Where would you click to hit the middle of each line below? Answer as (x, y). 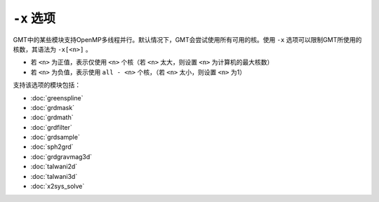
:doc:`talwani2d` (54, 167)
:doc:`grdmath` (52, 117)
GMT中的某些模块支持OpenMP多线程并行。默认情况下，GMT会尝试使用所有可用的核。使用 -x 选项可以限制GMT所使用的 (187, 39)
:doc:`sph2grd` (52, 147)
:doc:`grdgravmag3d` (61, 156)
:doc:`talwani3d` (54, 176)
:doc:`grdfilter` (52, 127)
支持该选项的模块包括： (47, 85)
